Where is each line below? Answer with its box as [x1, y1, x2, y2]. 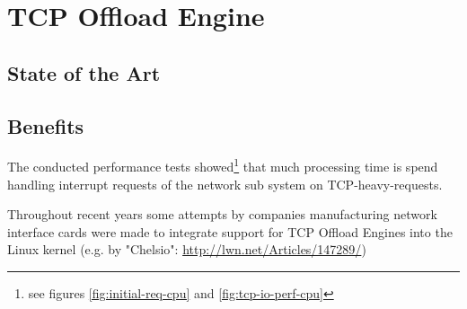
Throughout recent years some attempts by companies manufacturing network [7, 205, 437, 224]
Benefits [7, 111, 84, 139]
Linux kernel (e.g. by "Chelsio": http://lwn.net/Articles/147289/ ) [7, 240, 366, 259]
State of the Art [7, 58, 161, 86]
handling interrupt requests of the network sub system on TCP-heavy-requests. [7, 174, 443, 193]
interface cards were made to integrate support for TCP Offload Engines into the [7, 222, 453, 241]
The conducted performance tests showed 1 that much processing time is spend [7, 154, 438, 176]
